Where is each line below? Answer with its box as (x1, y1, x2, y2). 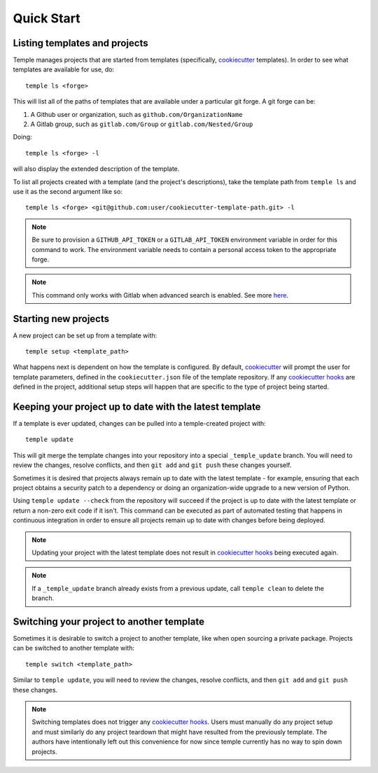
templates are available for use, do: (13, 65, 115, 74)
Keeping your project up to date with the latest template (13, 401, 261, 412)
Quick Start (13, 11, 80, 26)
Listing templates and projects (13, 37, 148, 49)
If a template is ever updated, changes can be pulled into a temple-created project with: (13, 419, 266, 428)
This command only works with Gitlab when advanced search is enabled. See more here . (31, 291, 288, 299)
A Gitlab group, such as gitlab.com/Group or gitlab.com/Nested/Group (30, 120, 253, 129)
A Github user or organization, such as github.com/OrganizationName (30, 110, 243, 118)
